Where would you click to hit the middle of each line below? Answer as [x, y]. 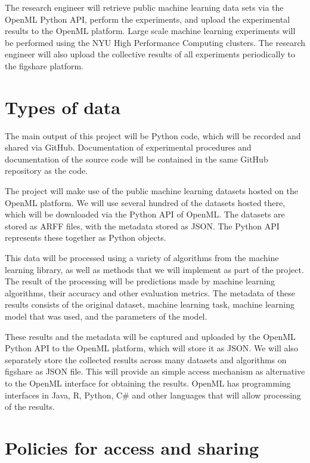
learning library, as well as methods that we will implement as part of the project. [154, 269]
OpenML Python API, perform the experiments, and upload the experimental [148, 19]
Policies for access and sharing [132, 447]
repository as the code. [46, 171]
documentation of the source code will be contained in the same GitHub [137, 159]
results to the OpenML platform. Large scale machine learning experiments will [150, 31]
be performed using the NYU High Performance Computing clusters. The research [155, 42]
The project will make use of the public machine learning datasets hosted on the [151, 191]
